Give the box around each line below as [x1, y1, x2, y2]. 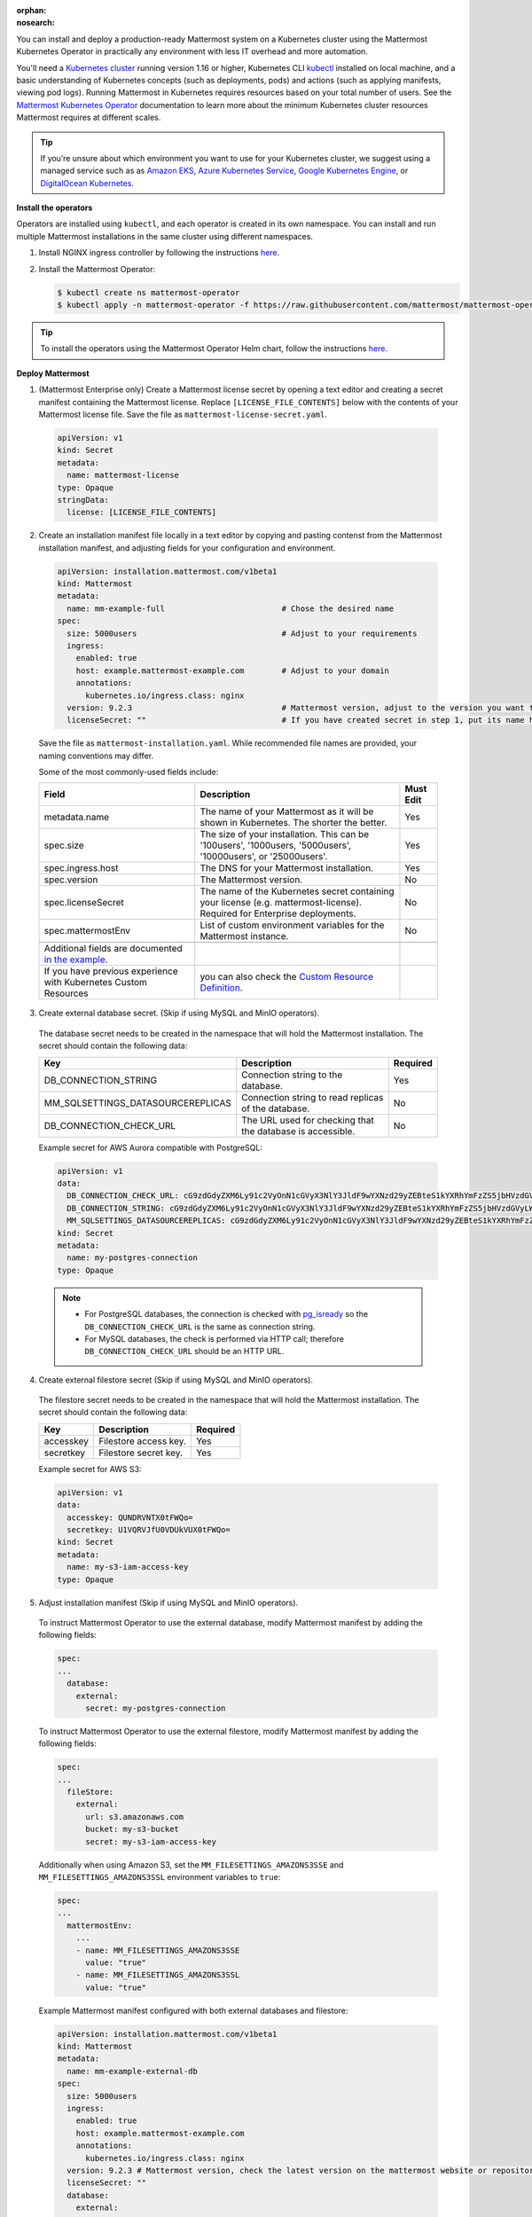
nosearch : [16, 18, 55, 28]
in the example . [43, 953, 108, 966]
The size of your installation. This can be [199, 828, 370, 841]
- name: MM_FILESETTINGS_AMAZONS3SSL [75, 1970, 240, 1980]
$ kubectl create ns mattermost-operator [57, 287, 240, 297]
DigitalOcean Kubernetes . [40, 177, 135, 188]
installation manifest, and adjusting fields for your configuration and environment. [38, 542, 336, 553]
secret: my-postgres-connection [85, 1703, 226, 1713]
